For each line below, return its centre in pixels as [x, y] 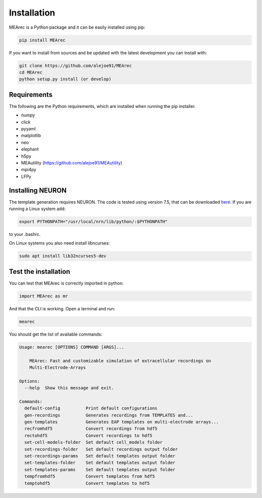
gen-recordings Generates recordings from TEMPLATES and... [109, 415]
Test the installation [40, 272]
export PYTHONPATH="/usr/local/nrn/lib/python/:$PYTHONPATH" [93, 222]
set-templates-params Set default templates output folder [100, 470]
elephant [30, 149]
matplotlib [31, 136]
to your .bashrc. [25, 234]
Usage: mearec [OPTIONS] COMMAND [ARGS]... [72, 347]
